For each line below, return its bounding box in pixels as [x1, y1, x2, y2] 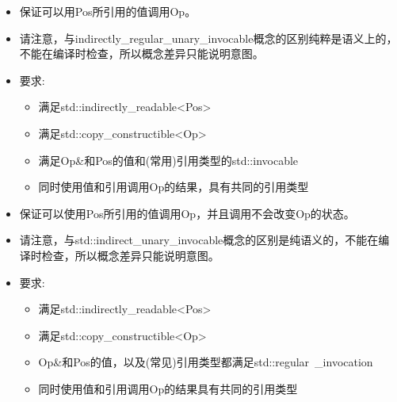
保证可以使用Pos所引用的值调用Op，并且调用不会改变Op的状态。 [19, 205, 355, 221]
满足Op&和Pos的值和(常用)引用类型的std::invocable [38, 151, 299, 168]
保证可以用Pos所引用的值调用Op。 [19, 3, 197, 19]
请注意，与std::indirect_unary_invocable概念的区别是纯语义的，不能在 [19, 232, 379, 248]
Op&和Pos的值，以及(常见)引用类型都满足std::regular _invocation [38, 354, 373, 370]
